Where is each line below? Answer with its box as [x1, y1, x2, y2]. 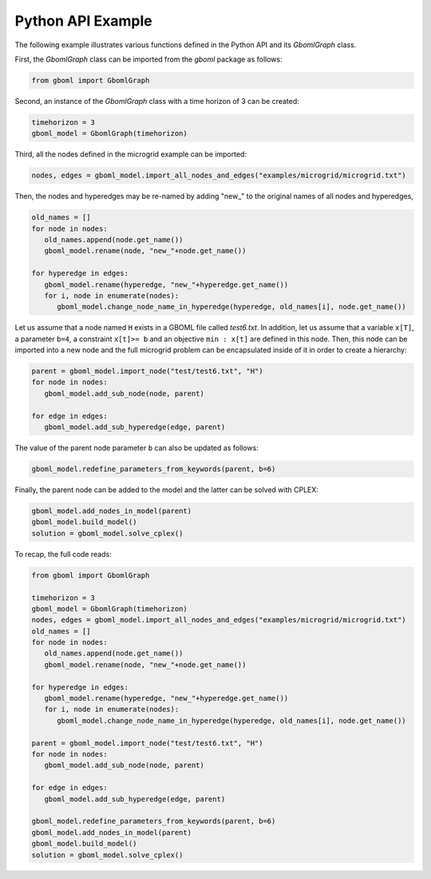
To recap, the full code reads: [14, 549, 112, 559]
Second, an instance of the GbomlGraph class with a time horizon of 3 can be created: [14, 96, 299, 105]
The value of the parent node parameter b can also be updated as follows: [14, 443, 259, 453]
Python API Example [14, 12, 152, 30]
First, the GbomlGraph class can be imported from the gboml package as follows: [14, 54, 283, 64]
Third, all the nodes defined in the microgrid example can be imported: [14, 149, 247, 159]
